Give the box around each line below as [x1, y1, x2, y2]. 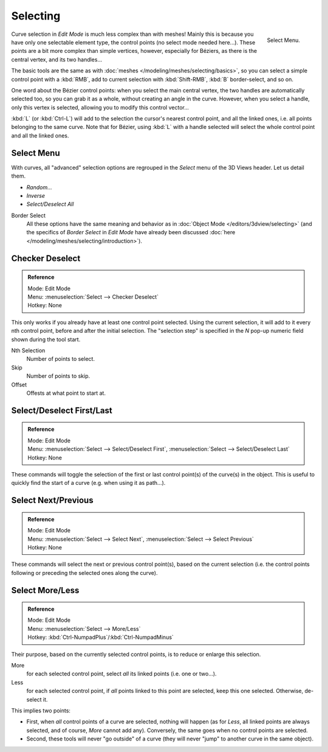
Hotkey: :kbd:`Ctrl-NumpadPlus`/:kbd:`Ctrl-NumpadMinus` [27, 633, 174, 641]
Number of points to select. [26, 355, 95, 363]
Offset [11, 381, 27, 388]
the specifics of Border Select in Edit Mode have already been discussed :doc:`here [26, 229, 236, 236]
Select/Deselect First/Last [11, 405, 112, 416]
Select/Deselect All [26, 201, 74, 208]
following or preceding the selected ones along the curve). [11, 569, 158, 576]
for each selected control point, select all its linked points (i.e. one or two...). [26, 670, 217, 678]
